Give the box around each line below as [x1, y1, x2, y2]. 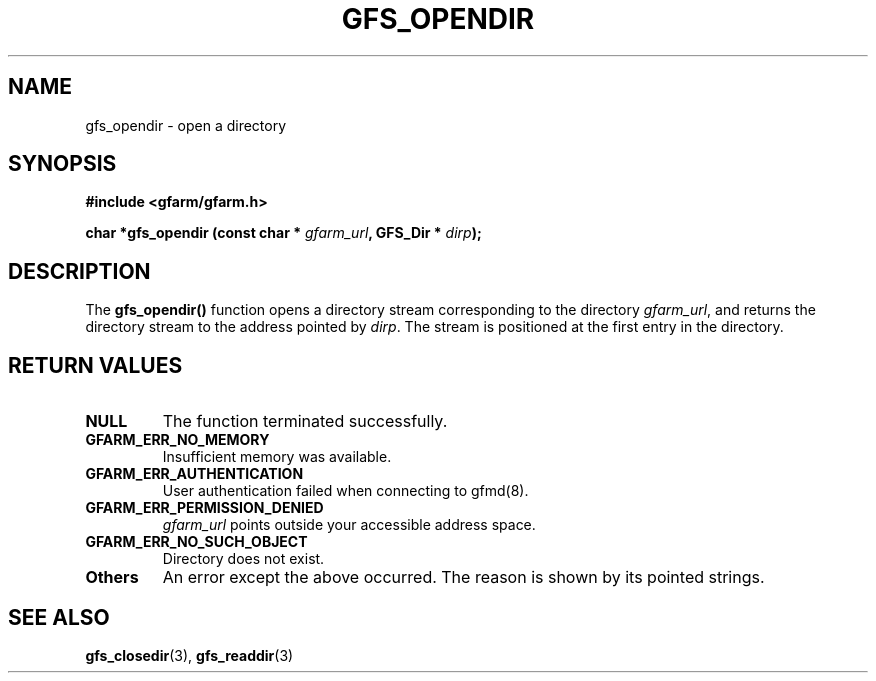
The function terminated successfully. [162, 411, 448, 432]
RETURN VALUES [8, 352, 183, 378]
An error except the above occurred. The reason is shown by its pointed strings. [162, 567, 765, 588]
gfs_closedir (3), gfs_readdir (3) [85, 646, 294, 664]
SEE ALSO [8, 604, 110, 630]
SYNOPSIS [8, 151, 117, 177]
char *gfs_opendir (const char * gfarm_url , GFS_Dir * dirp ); [85, 224, 482, 242]
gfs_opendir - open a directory [85, 116, 287, 134]
